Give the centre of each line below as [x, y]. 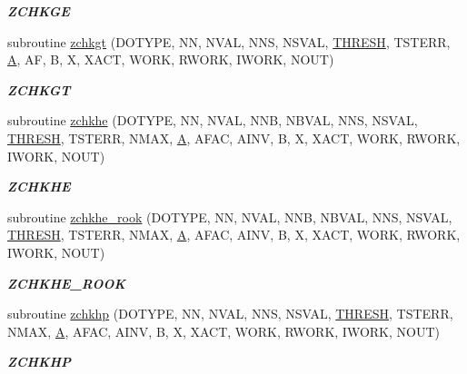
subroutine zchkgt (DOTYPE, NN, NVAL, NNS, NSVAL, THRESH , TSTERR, [229, 41]
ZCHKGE [39, 11]
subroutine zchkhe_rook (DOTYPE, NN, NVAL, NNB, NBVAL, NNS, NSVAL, [230, 217]
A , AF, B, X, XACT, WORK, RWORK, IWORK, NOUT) [171, 59]
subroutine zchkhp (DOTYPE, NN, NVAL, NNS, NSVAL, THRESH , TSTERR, [230, 314]
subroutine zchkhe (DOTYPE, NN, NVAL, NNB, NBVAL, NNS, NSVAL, [213, 120]
